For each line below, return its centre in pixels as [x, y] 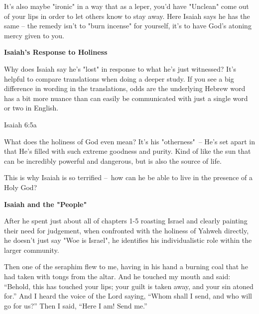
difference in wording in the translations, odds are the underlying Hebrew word [125, 88]
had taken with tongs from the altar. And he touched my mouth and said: [117, 276]
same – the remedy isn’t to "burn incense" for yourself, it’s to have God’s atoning [128, 26]
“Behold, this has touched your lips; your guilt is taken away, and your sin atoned [129, 286]
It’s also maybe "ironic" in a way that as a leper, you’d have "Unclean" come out [127, 6]
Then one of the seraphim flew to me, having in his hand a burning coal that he [126, 266]
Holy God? [21, 187]
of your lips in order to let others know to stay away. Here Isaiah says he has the [127, 16]
